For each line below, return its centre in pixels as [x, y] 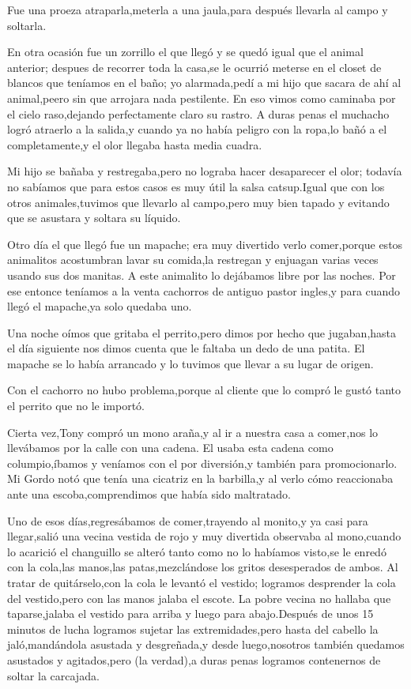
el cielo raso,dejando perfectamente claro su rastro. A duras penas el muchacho [198, 113]
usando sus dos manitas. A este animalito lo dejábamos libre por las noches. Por [202, 275]
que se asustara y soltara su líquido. [94, 218]
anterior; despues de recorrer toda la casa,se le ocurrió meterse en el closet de [194, 67]
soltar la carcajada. [53, 675]
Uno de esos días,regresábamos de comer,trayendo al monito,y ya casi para [188, 520]
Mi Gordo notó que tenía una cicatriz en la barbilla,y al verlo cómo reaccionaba [200, 478]
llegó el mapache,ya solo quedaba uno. [100, 306]
